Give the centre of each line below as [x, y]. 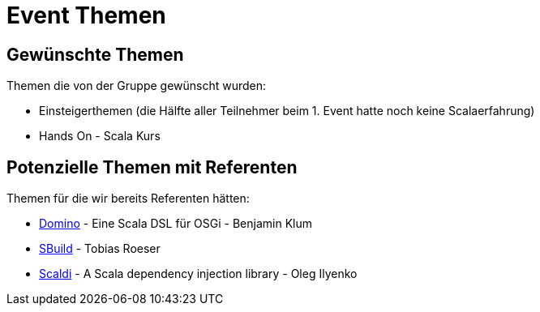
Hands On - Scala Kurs [100, 136]
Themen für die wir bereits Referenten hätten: [128, 199]
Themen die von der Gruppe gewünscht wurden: [137, 86]
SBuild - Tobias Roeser [100, 249]
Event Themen [86, 15]
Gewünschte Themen [95, 54]
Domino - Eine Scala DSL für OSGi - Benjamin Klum [176, 224]
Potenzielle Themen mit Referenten [152, 167]
